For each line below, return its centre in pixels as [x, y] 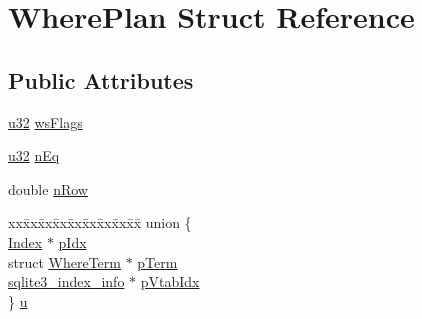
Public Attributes [101, 79]
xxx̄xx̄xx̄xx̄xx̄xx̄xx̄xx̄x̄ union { [100, 222]
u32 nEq [34, 155]
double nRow [48, 188]
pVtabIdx [170, 281]
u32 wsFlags [45, 121]
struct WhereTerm [64, 261]
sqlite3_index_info [66, 281]
